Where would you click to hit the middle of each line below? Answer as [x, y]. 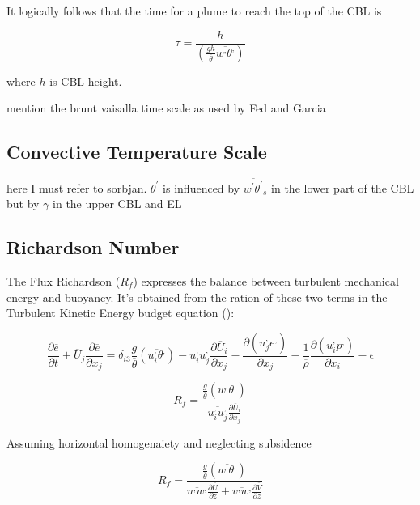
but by [23, 204]
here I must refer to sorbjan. [77, 187]
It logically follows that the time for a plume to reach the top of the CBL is [194, 11]
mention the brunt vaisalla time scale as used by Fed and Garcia [166, 108]
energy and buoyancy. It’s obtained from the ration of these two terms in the [197, 297]
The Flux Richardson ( [64, 281]
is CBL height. [86, 81]
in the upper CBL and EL [117, 204]
